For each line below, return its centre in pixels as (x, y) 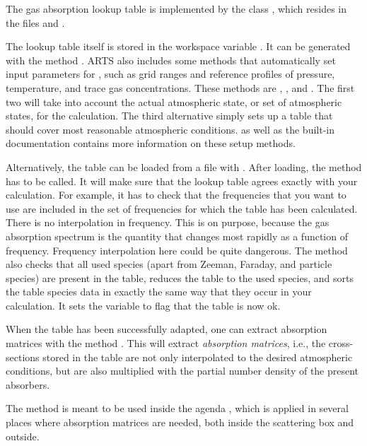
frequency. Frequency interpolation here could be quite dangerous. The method (177, 250)
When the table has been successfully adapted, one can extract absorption (167, 329)
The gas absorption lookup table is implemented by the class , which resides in (176, 8)
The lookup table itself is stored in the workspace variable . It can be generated (178, 46)
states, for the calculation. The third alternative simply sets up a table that (169, 116)
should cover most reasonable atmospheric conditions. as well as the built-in (170, 129)
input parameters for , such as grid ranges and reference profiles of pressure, (170, 74)
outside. (23, 436)
